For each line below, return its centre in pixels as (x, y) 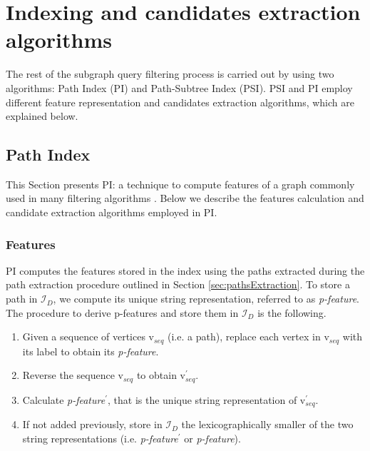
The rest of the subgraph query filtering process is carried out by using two (170, 74)
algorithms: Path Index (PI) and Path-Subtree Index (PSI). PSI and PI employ (179, 87)
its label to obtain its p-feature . (91, 351)
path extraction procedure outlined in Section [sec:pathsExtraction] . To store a (178, 284)
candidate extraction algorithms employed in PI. (112, 212)
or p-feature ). (212, 438)
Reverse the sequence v (73, 375)
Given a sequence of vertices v (88, 336)
